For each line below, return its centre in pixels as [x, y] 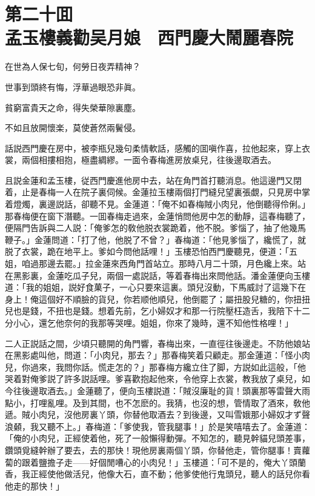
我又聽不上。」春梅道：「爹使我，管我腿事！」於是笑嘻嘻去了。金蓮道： [170, 426]
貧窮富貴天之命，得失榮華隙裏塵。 [73, 107]
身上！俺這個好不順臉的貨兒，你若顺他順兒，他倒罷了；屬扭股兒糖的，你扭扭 [157, 299]
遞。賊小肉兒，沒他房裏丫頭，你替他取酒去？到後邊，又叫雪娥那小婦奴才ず [153, 414]
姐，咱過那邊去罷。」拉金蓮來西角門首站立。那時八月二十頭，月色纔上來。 [151, 263]
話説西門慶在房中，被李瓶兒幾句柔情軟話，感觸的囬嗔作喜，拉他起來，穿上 [153, 148]
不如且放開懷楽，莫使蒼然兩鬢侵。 [73, 128]
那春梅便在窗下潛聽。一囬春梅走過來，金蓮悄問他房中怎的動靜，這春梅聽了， [157, 216]
